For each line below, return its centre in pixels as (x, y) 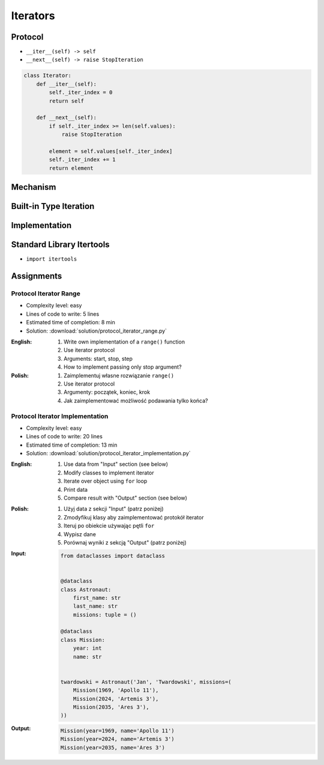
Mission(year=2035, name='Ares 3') (112, 747)
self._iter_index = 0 (81, 92)
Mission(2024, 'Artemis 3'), (116, 699)
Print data (76, 489)
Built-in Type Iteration (53, 206)
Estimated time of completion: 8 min (70, 322)
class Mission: (82, 640)
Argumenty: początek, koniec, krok (107, 392)
